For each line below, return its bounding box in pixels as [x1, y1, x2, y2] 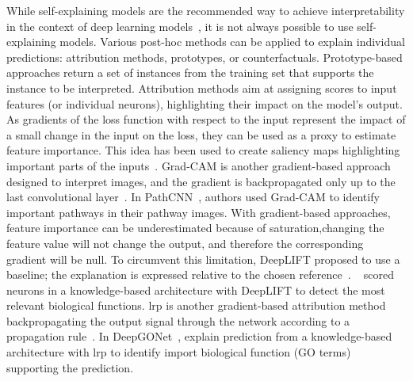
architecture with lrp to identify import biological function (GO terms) [6, 344, 351, 360]
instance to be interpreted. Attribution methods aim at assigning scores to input [6, 79, 397, 96]
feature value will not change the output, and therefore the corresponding [6, 234, 364, 251]
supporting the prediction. [6, 359, 134, 375]
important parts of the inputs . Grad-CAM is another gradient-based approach [6, 157, 391, 173]
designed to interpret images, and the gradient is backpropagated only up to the [6, 173, 396, 189]
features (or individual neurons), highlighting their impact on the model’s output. [6, 95, 403, 112]
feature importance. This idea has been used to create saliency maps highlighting [6, 142, 400, 158]
